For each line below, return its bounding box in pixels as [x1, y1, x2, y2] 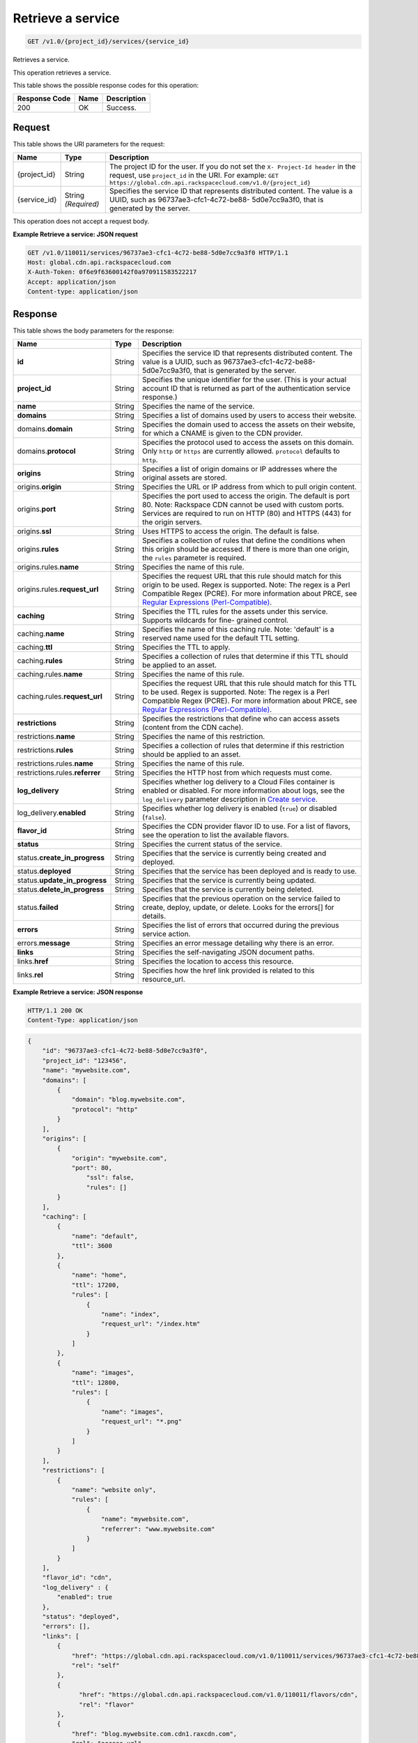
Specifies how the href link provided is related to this [141, 966, 315, 975]
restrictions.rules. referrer [17, 768, 101, 777]
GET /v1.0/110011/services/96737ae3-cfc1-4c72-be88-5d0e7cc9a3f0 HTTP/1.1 [27, 248, 289, 257]
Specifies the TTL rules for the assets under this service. [141, 607, 328, 616]
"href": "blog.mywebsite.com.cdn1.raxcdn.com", [71, 1730, 238, 1737]
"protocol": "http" [71, 1105, 139, 1113]
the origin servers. [141, 517, 202, 527]
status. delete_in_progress [17, 885, 104, 895]
